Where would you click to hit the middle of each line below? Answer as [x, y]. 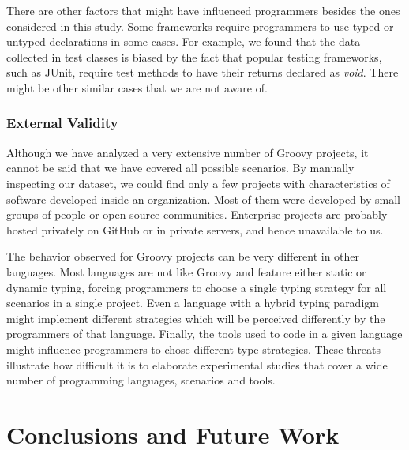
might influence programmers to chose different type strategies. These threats [193, 349]
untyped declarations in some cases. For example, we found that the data [184, 41]
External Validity [62, 123]
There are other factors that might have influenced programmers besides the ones [203, 10]
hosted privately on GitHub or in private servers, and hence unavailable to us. [195, 229]
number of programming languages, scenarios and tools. [141, 380]
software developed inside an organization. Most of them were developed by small [203, 199]
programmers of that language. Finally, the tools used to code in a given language [204, 334]
